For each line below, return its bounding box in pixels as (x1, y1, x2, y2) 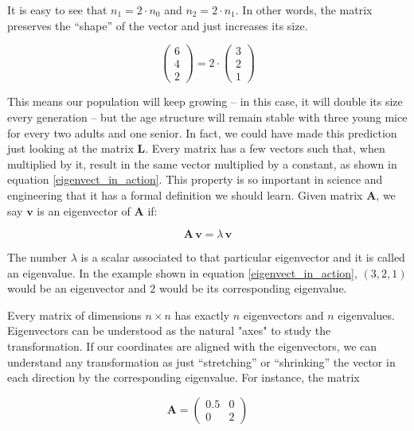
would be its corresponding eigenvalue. (158, 280, 347, 297)
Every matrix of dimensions (7, 306, 142, 323)
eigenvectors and (243, 306, 324, 323)
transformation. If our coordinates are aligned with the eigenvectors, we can (7, 338, 377, 355)
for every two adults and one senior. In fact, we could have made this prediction (7, 124, 397, 141)
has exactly (174, 306, 230, 323)
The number (7, 249, 68, 266)
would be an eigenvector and (7, 280, 146, 297)
